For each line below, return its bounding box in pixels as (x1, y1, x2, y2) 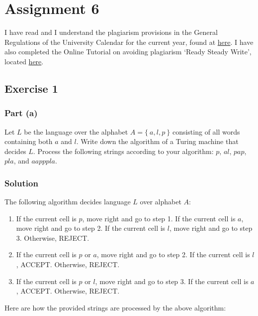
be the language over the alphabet (24, 126, 128, 137)
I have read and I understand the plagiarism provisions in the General (4, 27, 218, 37)
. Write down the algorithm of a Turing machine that (76, 136, 239, 147)
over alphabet (140, 196, 181, 207)
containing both (4, 136, 53, 147)
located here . (4, 56, 44, 66)
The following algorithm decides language (4, 196, 131, 207)
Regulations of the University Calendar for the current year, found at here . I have (4, 36, 254, 47)
